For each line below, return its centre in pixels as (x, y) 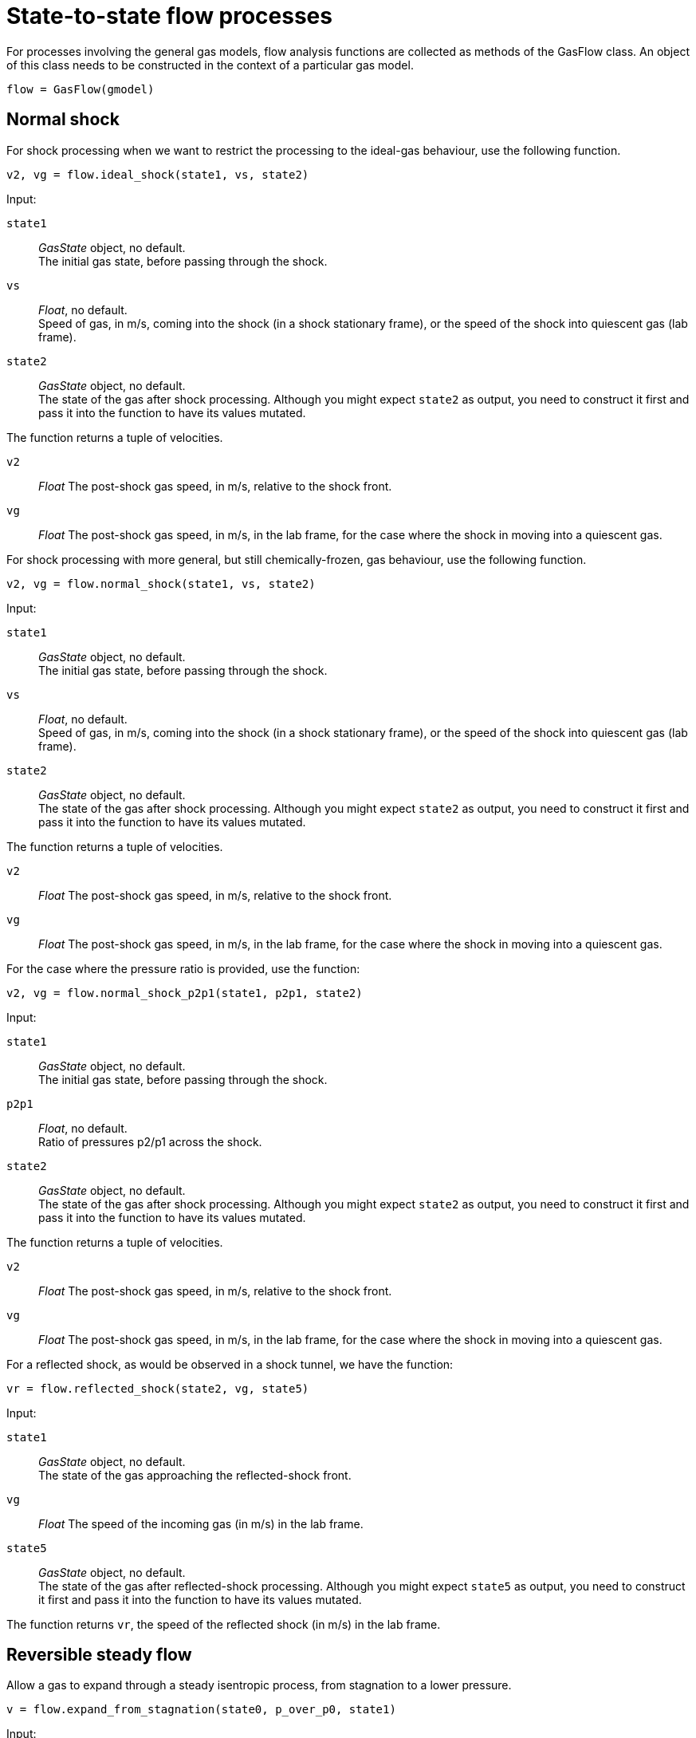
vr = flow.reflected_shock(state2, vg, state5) (158, 1388)
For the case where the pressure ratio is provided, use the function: (183, 968)
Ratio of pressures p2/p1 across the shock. (150, 1141)
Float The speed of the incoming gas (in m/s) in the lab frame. (201, 1523)
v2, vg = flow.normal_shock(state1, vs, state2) (161, 583)
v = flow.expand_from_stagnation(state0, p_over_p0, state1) (201, 1710)
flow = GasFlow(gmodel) (81, 89)
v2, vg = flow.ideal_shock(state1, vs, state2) (158, 174)
